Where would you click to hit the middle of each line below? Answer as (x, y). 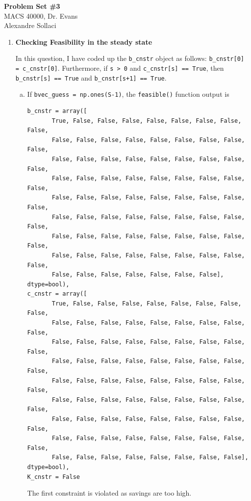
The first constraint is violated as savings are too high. (109, 493)
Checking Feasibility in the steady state (84, 42)
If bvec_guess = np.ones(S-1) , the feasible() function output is (128, 94)
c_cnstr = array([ (57, 294)
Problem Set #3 (32, 6)
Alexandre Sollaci (30, 25)
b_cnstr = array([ (57, 111)
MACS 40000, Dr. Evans (41, 15)
